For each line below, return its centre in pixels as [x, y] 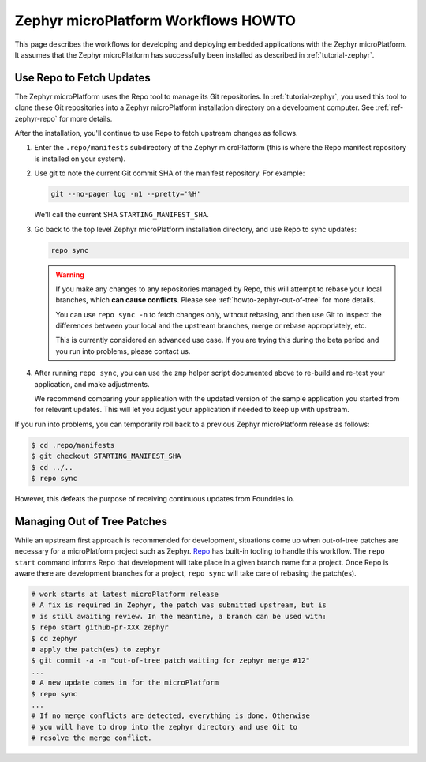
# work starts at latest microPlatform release [125, 595]
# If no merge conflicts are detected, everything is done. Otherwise [171, 716]
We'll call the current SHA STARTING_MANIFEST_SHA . [121, 215]
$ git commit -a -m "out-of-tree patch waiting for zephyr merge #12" [171, 661]
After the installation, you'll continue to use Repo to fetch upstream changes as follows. [157, 133]
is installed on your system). [80, 159]
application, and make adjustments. [92, 384]
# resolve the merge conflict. [92, 738]
